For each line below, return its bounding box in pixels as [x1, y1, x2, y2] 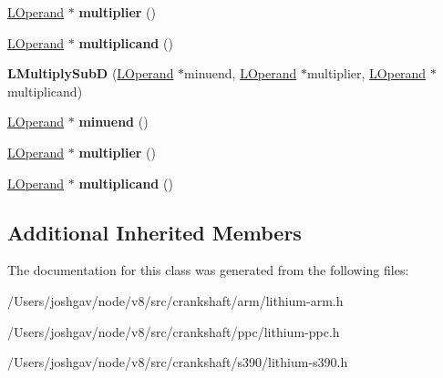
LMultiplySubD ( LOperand [7, 64, 174, 83]
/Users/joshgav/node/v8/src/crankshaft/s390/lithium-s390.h [7, 352, 348, 372]
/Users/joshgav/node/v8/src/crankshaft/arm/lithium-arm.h [7, 291, 344, 310]
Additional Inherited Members [7, 218, 302, 246]
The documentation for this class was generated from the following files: [7, 261, 409, 280]
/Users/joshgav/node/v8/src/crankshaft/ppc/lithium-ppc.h [7, 322, 340, 341]
